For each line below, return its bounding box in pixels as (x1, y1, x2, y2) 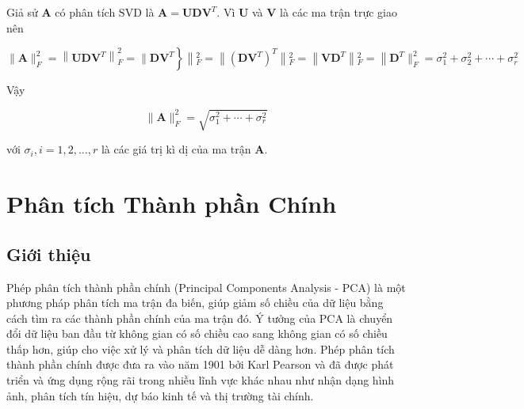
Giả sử (6, 4, 38, 20)
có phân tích (55, 4, 116, 20)
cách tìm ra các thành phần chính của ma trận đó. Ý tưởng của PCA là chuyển (6, 309, 393, 326)
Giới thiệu (6, 241, 91, 266)
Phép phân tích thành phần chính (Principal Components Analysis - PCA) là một (6, 278, 406, 295)
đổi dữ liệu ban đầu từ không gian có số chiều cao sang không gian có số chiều (6, 325, 388, 342)
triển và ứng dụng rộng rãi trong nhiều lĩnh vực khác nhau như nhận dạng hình (6, 372, 395, 388)
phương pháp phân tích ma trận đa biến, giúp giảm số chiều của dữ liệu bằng (6, 294, 384, 311)
